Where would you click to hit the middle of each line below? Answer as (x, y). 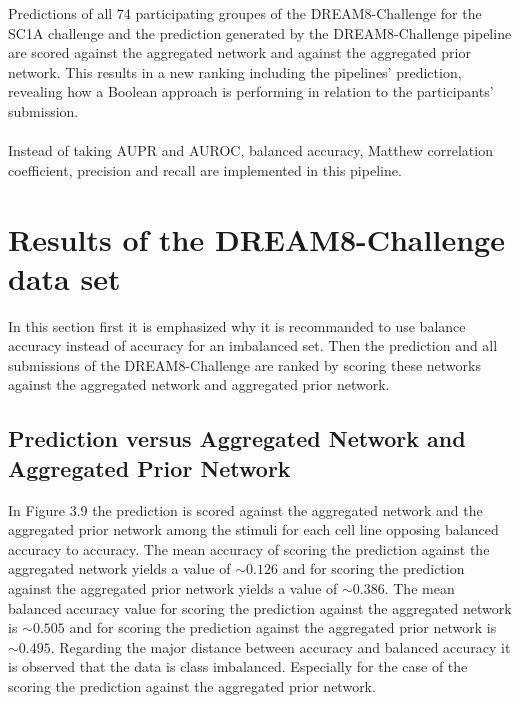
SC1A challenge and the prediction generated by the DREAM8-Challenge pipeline (260, 32)
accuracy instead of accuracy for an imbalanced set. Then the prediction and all (253, 345)
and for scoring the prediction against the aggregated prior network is (283, 627)
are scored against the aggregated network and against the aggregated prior (239, 52)
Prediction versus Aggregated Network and (237, 438)
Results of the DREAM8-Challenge (256, 238)
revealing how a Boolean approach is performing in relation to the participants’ (251, 91)
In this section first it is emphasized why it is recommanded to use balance (237, 325)
